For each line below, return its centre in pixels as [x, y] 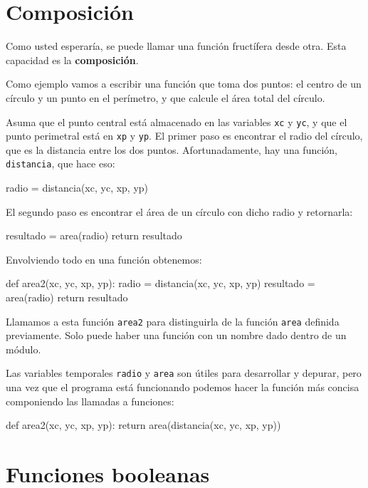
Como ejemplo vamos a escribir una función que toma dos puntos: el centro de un [184, 84]
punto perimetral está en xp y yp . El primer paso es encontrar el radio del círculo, [184, 136]
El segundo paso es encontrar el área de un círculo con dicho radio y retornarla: [179, 211]
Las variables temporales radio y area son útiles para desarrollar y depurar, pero [184, 373]
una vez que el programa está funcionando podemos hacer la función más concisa [183, 387]
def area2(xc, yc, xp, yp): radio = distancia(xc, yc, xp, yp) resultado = [161, 283]
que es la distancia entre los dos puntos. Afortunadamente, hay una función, [172, 149]
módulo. [23, 349]
